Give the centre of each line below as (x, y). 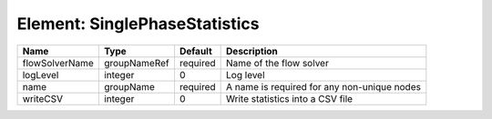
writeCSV (43, 98)
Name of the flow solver (278, 63)
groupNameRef (136, 63)
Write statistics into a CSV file (290, 98)
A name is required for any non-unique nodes (323, 86)
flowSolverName (58, 63)
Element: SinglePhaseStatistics (138, 24)
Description (252, 51)
